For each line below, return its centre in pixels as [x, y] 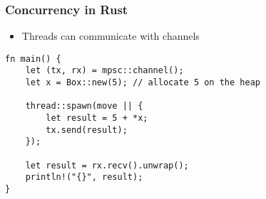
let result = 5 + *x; [97, 118]
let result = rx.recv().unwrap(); [107, 165]
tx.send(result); [87, 130]
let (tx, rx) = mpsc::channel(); [104, 71]
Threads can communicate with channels [111, 36]
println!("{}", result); [84, 177]
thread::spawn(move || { [84, 106]
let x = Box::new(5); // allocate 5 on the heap [143, 83]
